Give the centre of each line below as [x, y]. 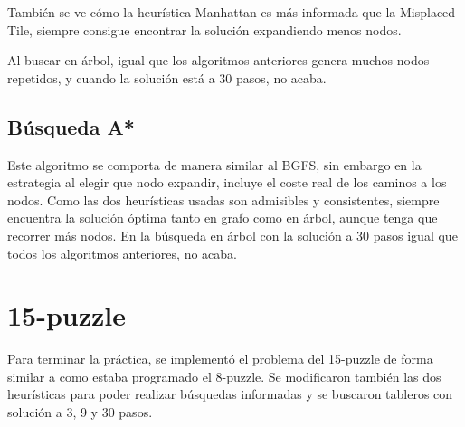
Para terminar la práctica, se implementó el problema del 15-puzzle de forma [220, 359]
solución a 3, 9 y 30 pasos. [80, 412]
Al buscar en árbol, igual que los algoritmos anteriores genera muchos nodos [218, 60]
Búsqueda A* [71, 126]
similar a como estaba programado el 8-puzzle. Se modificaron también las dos [224, 376]
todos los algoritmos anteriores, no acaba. [122, 253]
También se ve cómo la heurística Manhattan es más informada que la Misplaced [232, 12]
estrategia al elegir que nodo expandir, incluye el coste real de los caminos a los [227, 182]
